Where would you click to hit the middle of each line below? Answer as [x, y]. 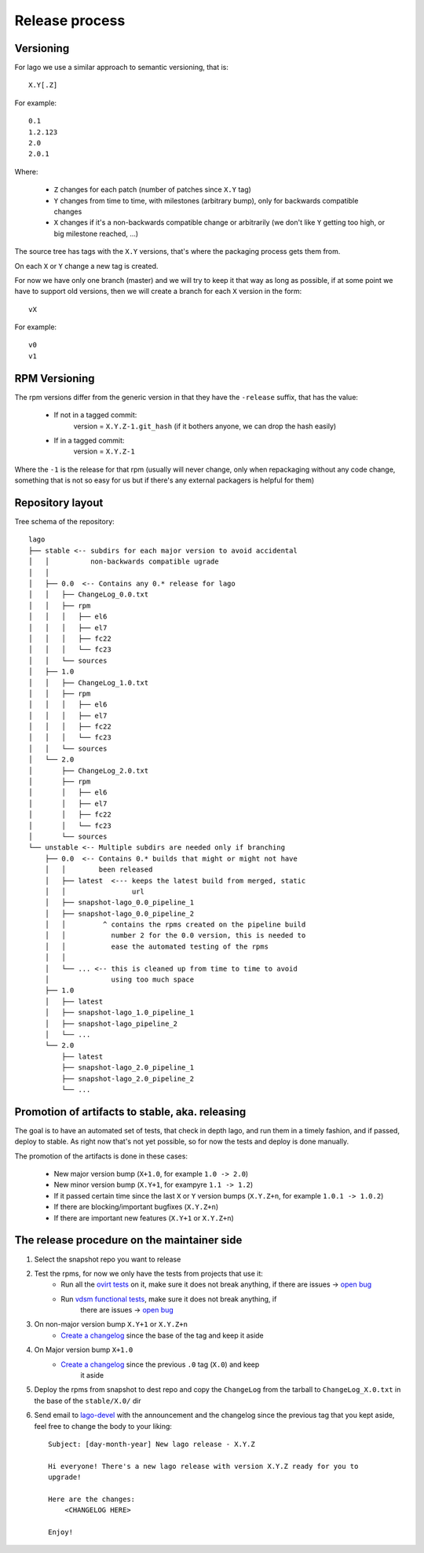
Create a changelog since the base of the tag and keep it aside [163, 1335]
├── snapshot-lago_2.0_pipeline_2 [128, 1078]
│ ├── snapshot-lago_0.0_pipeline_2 [119, 913]
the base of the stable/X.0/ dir [88, 1401]
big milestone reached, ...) [96, 233]
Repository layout [59, 503]
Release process [70, 20]
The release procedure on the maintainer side [128, 1241]
